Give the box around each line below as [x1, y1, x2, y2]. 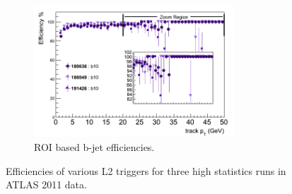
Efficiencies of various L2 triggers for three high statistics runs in [6, 163, 286, 178]
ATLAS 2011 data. [6, 177, 87, 192]
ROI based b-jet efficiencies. [34, 140, 155, 154]
